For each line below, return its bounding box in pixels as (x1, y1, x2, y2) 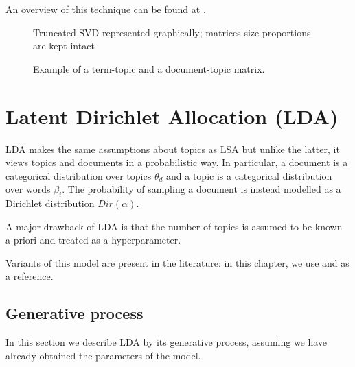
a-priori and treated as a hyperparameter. (5, 233, 181, 247)
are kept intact (33, 38, 95, 53)
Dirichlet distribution (5, 196, 95, 211)
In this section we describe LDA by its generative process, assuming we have (5, 335, 328, 349)
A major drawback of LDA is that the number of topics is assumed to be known (5, 219, 343, 233)
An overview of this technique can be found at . (5, 2, 206, 16)
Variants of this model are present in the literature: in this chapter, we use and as (5, 255, 350, 270)
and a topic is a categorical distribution (166, 168, 332, 182)
